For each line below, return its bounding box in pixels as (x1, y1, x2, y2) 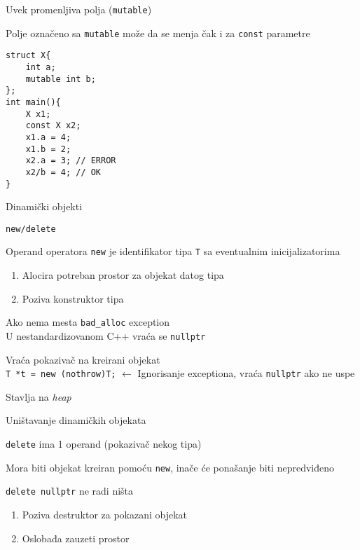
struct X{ (6, 50, 51, 61)
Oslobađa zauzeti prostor (22, 530, 130, 545)
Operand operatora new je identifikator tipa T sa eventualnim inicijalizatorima (6, 244, 340, 259)
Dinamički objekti (6, 199, 83, 214)
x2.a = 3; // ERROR (25, 156, 116, 166)
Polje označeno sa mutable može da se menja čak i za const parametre (6, 25, 310, 40)
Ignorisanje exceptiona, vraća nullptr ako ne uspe (137, 366, 355, 380)
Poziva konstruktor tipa (22, 291, 124, 305)
